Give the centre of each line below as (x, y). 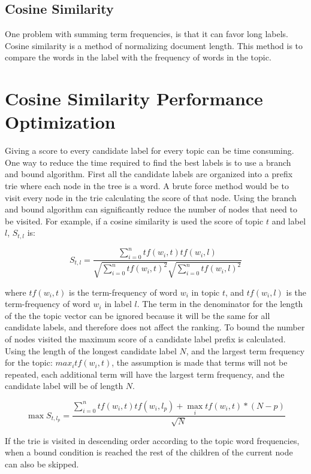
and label (289, 221)
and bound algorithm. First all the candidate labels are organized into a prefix (149, 174)
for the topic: (29, 362)
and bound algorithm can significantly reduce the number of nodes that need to (151, 209)
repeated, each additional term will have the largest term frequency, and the (145, 374)
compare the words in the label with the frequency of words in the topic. (138, 57)
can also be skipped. (42, 464)
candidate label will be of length (64, 386)
